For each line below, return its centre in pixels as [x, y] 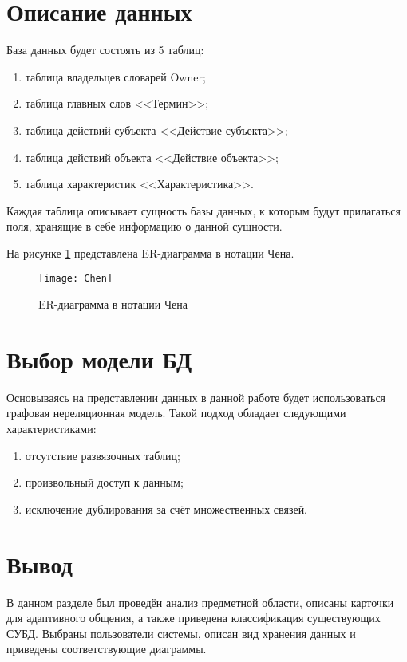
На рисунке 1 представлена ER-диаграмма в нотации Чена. [150, 252]
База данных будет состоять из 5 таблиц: [105, 50]
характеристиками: [51, 429]
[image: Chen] [76, 279]
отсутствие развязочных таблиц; [103, 455]
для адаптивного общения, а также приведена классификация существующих [194, 618]
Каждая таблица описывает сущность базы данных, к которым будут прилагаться [203, 210]
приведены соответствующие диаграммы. [107, 649]
